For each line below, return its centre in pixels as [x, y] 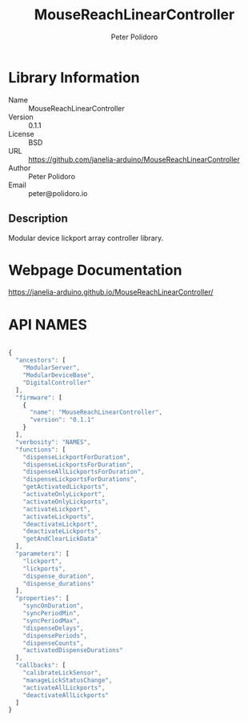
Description [38, 219]
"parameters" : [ [42, 554]
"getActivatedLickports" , [66, 487]
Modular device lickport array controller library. [86, 238]
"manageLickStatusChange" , [68, 680]
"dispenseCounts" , [53, 643]
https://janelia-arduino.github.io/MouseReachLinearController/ [111, 292]
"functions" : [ [41, 450]
